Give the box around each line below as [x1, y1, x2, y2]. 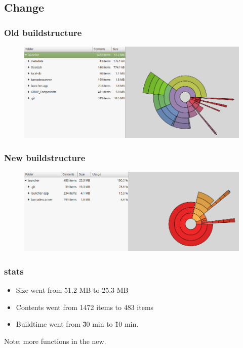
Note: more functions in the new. [4, 335, 106, 346]
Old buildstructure [4, 26, 82, 38]
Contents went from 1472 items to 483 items [16, 301, 154, 312]
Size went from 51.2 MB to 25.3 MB [16, 284, 129, 295]
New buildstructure [4, 151, 86, 164]
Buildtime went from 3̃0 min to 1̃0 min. [16, 319, 139, 329]
